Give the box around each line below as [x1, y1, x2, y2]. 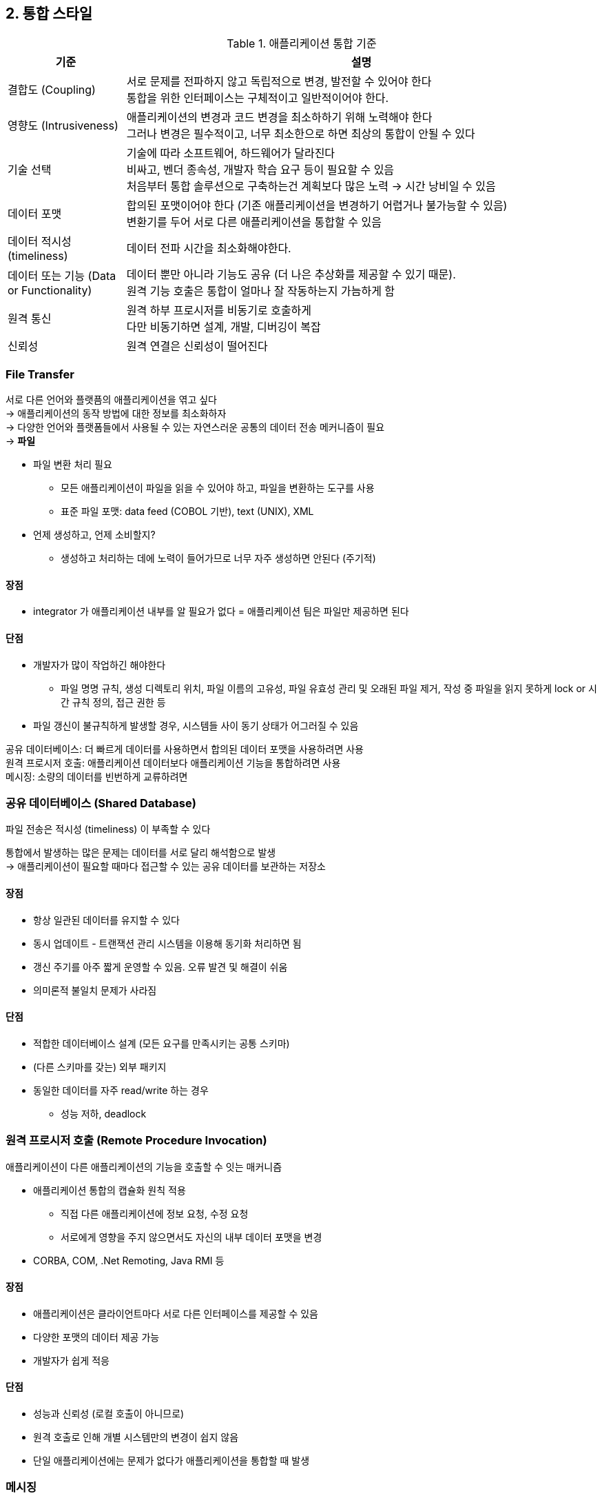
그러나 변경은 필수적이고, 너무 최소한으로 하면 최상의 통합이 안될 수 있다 [126, 127, 475, 141]
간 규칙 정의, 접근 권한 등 [61, 696, 166, 708]
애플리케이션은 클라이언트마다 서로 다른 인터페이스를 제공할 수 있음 [33, 1307, 318, 1319]
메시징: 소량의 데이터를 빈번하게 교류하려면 [6, 770, 188, 782]
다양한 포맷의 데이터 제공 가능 [33, 1330, 160, 1343]
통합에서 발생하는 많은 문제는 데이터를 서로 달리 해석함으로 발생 [6, 847, 276, 859]
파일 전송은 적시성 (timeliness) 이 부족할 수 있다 [6, 823, 211, 836]
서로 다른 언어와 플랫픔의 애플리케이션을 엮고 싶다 [6, 394, 217, 406]
